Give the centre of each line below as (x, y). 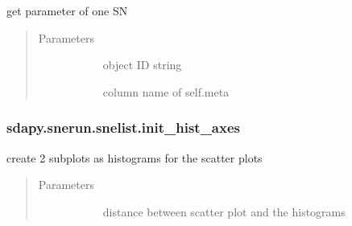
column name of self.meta (166, 91)
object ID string (142, 65)
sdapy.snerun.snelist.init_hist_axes (123, 127)
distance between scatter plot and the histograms (224, 211)
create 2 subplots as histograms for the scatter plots (135, 157)
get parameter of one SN (67, 10)
